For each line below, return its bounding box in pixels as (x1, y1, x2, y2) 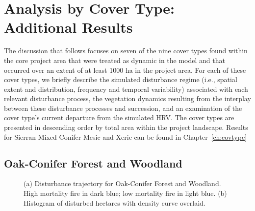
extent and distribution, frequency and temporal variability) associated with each (4, 84, 248, 94)
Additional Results (4, 17, 133, 37)
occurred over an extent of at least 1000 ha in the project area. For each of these (4, 64, 246, 75)
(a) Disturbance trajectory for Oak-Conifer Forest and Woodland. (24, 178, 221, 189)
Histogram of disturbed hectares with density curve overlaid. (24, 197, 205, 208)
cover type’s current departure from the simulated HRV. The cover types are (4, 112, 234, 123)
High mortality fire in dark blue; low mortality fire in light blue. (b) (24, 188, 227, 198)
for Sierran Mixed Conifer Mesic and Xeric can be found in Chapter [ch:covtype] (4, 131, 247, 142)
